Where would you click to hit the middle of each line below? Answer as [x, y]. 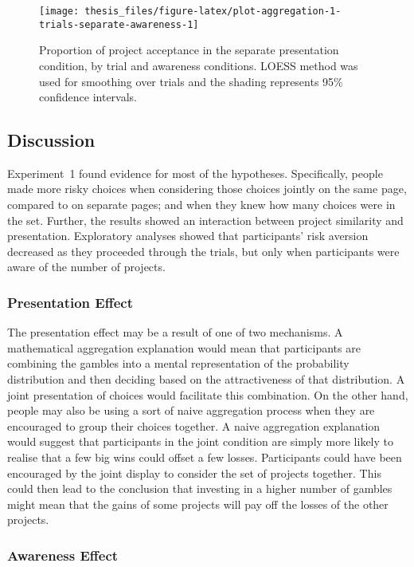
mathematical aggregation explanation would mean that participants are [184, 347]
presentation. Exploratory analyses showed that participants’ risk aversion [188, 236]
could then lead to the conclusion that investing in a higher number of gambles [200, 488]
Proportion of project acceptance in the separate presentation [189, 50]
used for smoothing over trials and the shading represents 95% [191, 81]
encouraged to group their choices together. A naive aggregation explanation [194, 425]
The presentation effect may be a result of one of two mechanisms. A [175, 332]
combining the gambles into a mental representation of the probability [178, 363]
